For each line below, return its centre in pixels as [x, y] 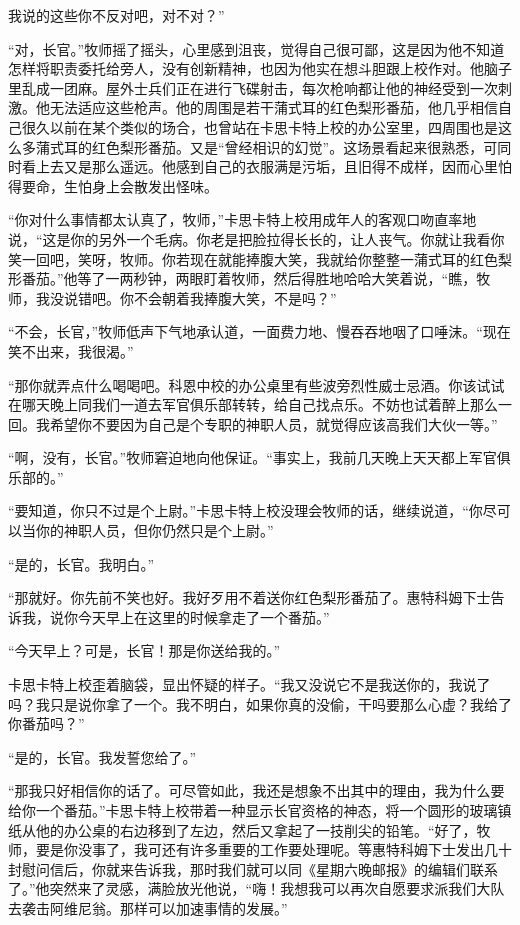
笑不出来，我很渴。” [71, 350]
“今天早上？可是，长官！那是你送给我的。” [144, 650]
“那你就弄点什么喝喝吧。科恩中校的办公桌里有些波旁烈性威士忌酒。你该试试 [256, 384]
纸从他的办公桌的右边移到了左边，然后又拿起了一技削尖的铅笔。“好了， [242, 829]
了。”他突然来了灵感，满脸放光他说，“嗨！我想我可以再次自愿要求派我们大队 [256, 888]
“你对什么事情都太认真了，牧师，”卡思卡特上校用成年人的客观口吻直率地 [242, 219]
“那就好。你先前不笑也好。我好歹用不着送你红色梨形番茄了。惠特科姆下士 [249, 597]
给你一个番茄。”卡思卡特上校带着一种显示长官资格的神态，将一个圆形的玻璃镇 [260, 810]
